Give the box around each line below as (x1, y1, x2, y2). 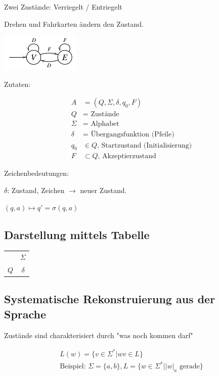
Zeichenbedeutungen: (4, 168, 69, 178)
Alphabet (91, 120, 119, 128)
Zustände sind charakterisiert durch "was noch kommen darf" (4, 330, 193, 340)
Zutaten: (4, 78, 31, 89)
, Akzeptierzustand (98, 153, 156, 160)
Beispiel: (60, 363, 86, 370)
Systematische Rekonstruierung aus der (4, 291, 215, 307)
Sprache (4, 306, 47, 321)
